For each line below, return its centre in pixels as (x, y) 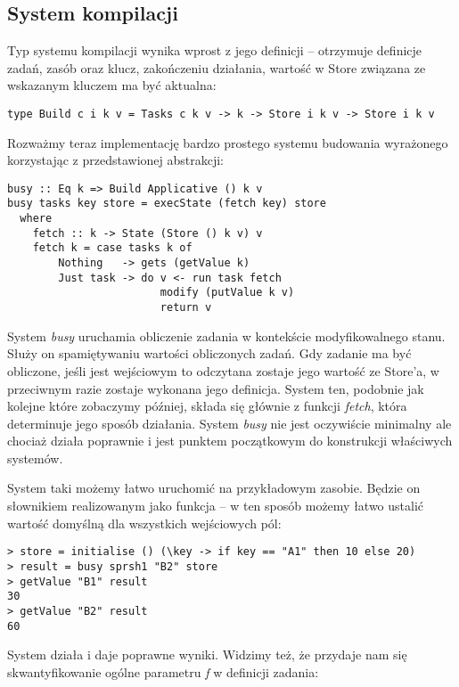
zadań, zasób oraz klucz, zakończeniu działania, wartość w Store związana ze (217, 67)
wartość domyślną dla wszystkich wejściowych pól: (144, 523)
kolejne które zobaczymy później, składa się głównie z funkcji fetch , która (207, 406)
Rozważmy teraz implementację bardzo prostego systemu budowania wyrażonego (228, 142)
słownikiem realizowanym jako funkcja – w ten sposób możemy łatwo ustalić (216, 506)
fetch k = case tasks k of (112, 248)
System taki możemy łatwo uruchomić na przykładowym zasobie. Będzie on (214, 488)
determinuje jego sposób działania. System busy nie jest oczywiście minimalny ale (229, 423)
